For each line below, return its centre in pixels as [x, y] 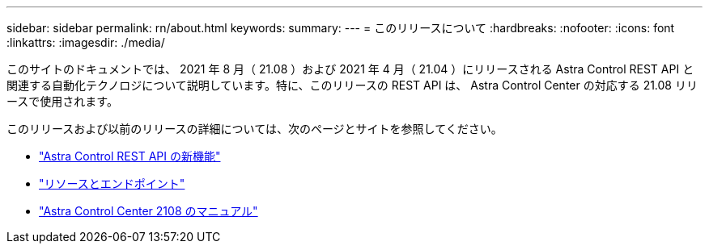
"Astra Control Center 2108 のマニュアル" [149, 211]
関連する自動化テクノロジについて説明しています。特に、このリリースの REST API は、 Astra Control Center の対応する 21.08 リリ [352, 85]
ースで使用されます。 [62, 101]
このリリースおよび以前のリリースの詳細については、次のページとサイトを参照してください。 [255, 129]
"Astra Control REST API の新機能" [130, 156]
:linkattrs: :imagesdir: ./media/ [86, 42]
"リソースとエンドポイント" [112, 183]
